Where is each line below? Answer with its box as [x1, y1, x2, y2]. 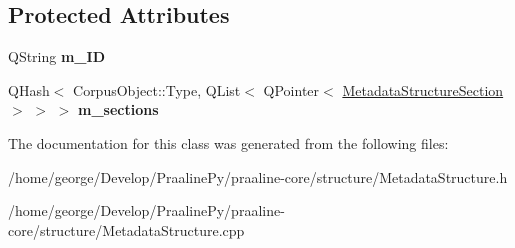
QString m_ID [8, 46, 105, 67]
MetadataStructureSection [342, 79, 504, 100]
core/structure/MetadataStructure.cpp [8, 219, 245, 240]
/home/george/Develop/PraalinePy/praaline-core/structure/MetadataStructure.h [8, 166, 508, 187]
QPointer [263, 79, 320, 100]
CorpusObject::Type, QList [73, 79, 241, 100]
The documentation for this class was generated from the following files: [8, 132, 449, 153]
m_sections [77, 99, 159, 120]
